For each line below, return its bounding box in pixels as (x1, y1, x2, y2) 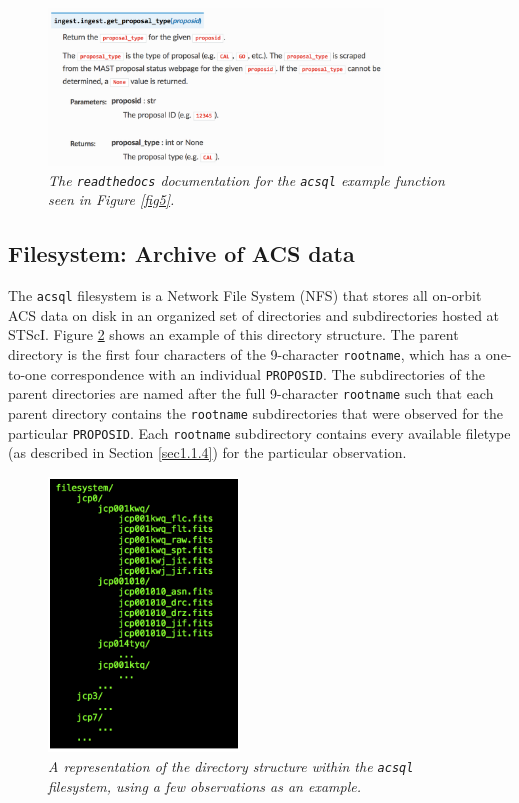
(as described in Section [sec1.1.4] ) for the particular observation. (8, 442, 407, 463)
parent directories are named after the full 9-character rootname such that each (8, 383, 494, 404)
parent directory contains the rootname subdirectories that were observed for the (8, 403, 504, 424)
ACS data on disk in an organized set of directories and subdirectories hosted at (8, 304, 500, 325)
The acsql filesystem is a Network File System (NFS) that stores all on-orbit (8, 285, 482, 306)
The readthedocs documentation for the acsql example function (48, 169, 445, 190)
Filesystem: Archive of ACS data (8, 238, 355, 269)
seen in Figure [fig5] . (48, 189, 175, 210)
